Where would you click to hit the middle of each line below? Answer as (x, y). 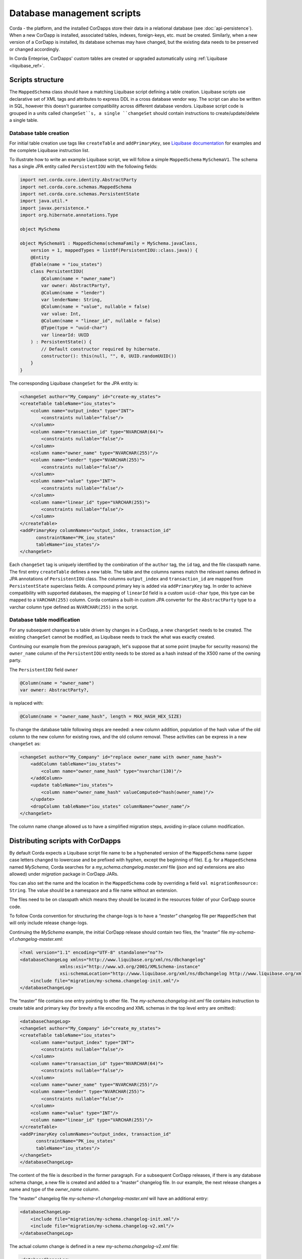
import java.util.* (44, 201)
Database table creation (39, 133)
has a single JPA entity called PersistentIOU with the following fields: (84, 167)
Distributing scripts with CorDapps (65, 841)
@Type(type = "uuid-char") (74, 328)
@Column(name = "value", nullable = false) (96, 307)
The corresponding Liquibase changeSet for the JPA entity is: (74, 383)
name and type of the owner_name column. (55, 1190)
